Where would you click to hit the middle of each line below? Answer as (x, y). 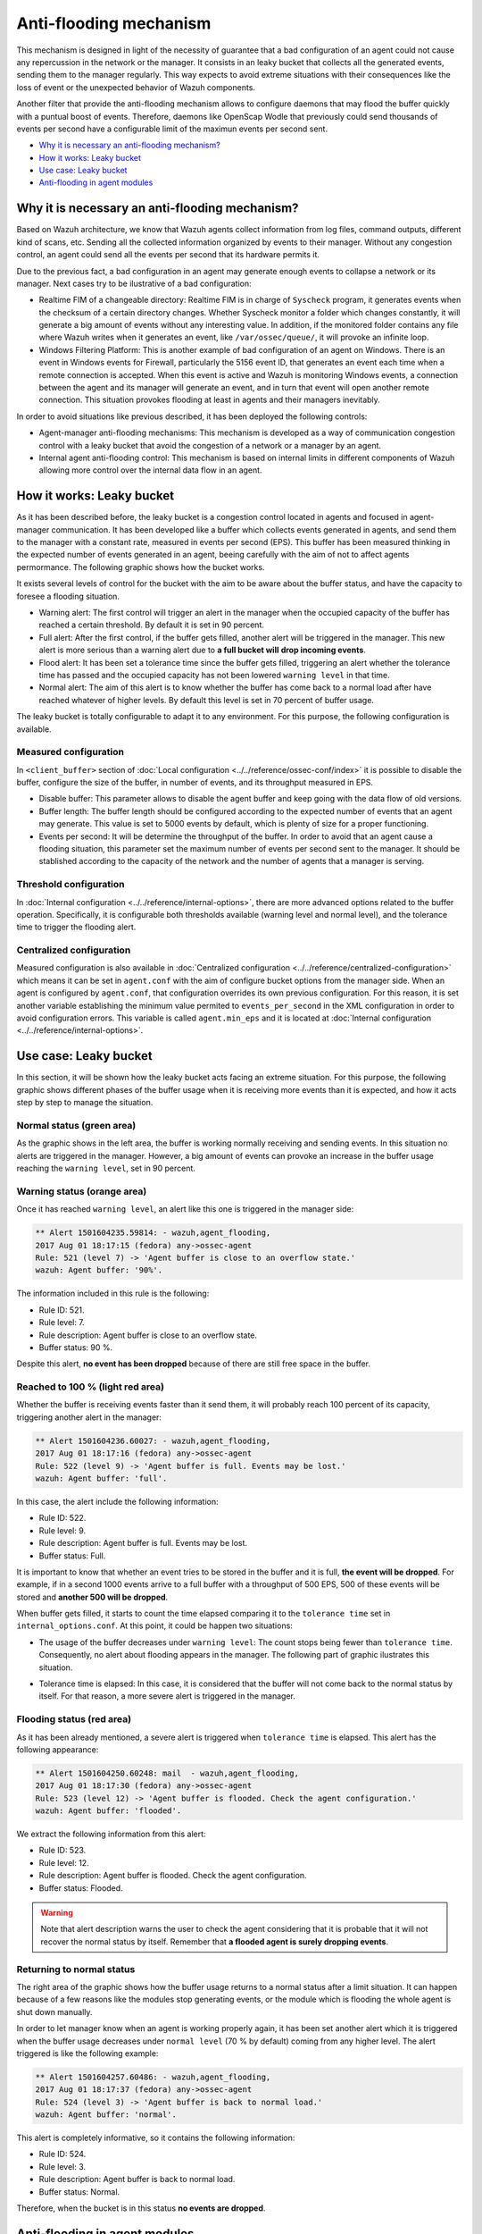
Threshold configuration (71, 885)
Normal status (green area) (76, 1125)
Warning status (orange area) (82, 1191)
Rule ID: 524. (62, 2154)
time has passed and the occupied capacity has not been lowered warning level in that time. (214, 675)
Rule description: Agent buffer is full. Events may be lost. (143, 1543)
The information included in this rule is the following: (113, 1293)
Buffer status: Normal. (79, 2192)
